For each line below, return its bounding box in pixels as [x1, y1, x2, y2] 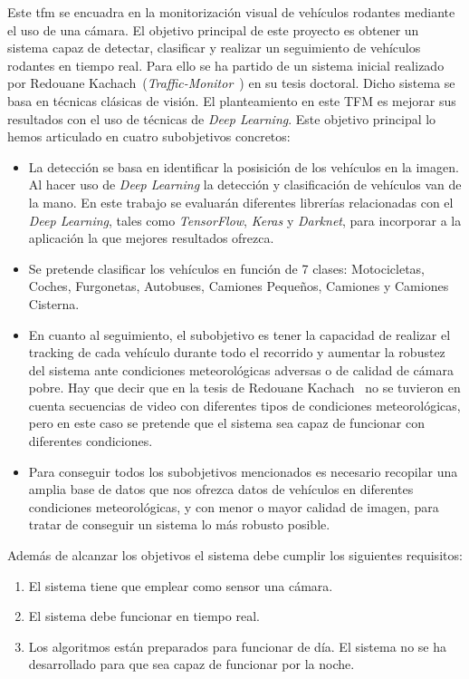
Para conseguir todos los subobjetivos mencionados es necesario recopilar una [28, 461, 458, 480]
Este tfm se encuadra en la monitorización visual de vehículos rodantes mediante [7, 3, 455, 21]
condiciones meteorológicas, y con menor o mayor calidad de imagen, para [28, 497, 439, 516]
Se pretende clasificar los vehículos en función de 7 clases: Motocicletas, [28, 258, 426, 277]
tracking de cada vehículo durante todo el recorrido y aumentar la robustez [28, 343, 445, 362]
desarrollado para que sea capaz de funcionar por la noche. [28, 655, 355, 674]
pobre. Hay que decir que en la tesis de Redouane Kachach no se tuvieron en [28, 378, 461, 397]
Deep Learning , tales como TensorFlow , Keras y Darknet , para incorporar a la [28, 210, 462, 229]
